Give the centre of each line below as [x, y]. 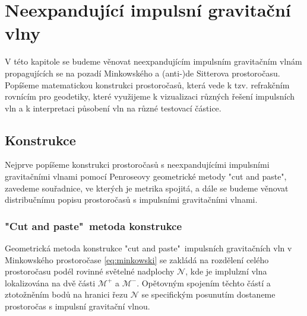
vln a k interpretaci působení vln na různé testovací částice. [113, 108]
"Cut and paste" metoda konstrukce [94, 226]
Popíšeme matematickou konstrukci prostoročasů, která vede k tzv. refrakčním [147, 84]
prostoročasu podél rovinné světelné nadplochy [90, 271]
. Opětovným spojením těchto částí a [204, 283]
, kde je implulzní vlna [226, 271]
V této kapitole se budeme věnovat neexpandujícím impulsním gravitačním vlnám [153, 61]
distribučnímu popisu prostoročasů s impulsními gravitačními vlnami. [131, 200]
